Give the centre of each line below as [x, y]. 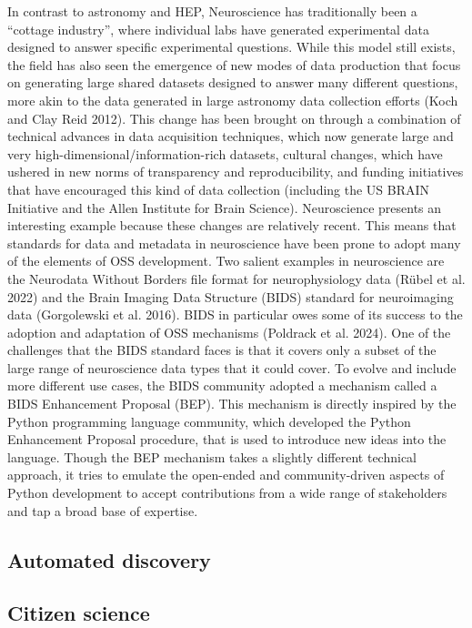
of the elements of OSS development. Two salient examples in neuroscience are [226, 261]
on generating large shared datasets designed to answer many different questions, [233, 82]
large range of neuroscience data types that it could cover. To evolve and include [232, 367]
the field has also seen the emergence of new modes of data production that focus [234, 64]
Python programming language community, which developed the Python [209, 421]
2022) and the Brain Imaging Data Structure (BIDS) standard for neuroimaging [231, 296]
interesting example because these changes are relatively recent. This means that [232, 225]
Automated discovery [109, 559]
